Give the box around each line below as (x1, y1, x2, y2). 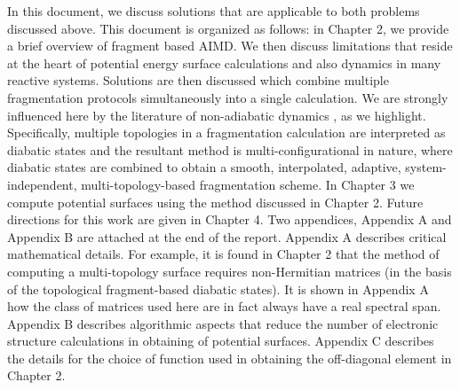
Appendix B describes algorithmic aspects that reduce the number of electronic (7, 314, 439, 332)
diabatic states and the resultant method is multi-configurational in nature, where (7, 140, 453, 159)
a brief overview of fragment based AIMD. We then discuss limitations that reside (7, 36, 453, 55)
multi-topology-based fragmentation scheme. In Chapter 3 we (81, 175, 415, 193)
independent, (7, 175, 77, 193)
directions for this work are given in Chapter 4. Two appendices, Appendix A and (7, 210, 452, 229)
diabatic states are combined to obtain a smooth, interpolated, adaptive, (7, 158, 401, 176)
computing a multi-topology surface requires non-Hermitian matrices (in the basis (7, 261, 452, 280)
